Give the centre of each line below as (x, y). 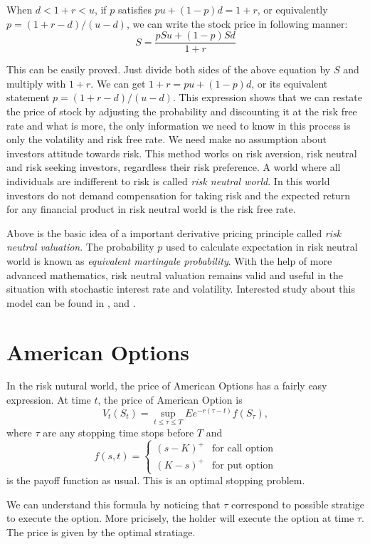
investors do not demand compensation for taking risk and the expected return (179, 195)
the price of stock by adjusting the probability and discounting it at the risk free (182, 111)
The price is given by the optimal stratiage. (101, 532)
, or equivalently (292, 9)
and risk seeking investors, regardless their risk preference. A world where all (174, 167)
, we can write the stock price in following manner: (237, 23)
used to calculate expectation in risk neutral (261, 247)
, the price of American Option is (170, 400)
